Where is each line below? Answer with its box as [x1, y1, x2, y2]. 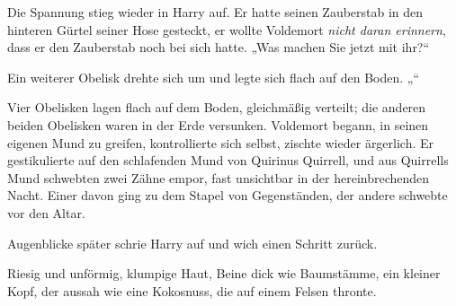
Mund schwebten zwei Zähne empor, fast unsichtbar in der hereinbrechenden [7, 168, 430, 187]
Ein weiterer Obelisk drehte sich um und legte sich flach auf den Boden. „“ [7, 67, 420, 86]
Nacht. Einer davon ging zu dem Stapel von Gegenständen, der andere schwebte [7, 186, 448, 205]
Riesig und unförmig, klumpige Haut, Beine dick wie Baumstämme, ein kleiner [7, 264, 441, 283]
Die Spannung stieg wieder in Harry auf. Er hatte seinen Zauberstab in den [7, 3, 424, 21]
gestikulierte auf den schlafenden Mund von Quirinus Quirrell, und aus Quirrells [7, 151, 449, 170]
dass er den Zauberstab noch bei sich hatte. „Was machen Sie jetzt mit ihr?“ [7, 38, 430, 57]
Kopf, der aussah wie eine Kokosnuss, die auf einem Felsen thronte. [7, 281, 377, 300]
